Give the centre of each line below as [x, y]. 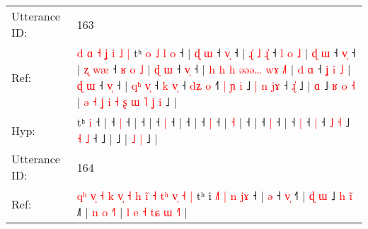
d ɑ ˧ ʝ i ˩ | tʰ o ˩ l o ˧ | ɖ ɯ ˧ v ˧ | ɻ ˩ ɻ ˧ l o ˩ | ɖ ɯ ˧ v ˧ [216, 53]
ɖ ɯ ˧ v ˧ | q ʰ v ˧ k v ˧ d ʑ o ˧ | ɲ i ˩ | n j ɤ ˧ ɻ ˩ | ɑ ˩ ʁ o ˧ [216, 85]
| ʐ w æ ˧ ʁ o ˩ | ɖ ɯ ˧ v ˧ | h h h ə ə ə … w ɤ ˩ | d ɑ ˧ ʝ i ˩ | [214, 69]
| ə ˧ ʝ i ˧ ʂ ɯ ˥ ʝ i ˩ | [127, 101]
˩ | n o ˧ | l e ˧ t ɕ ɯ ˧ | [132, 212]
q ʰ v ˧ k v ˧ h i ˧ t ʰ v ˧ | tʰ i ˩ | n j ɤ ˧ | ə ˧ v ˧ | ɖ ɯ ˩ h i [214, 195]
